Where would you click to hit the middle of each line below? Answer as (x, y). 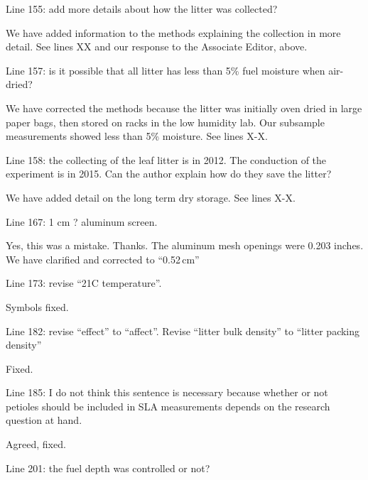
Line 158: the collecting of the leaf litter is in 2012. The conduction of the (166, 159)
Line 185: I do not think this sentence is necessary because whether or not (167, 392)
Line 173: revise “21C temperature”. (84, 283)
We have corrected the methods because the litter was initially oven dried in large (184, 108)
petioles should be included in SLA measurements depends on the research (168, 406)
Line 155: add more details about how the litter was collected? (142, 9)
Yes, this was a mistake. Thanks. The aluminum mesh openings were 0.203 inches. (185, 245)
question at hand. (44, 420)
